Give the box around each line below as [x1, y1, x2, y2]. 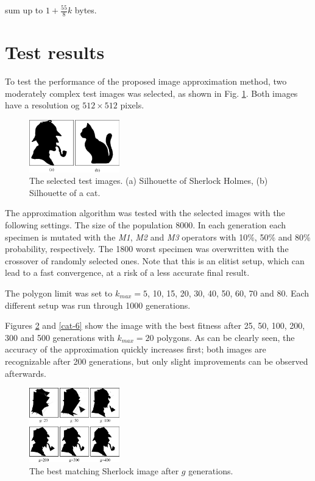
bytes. [74, 4, 97, 16]
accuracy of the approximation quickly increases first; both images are [5, 343, 266, 356]
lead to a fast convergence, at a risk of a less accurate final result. [5, 266, 250, 279]
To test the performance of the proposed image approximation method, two [5, 74, 287, 87]
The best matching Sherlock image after [29, 464, 179, 477]
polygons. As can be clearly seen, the [157, 331, 295, 343]
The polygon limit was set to [5, 287, 113, 299]
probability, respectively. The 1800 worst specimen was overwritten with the [5, 242, 289, 255]
